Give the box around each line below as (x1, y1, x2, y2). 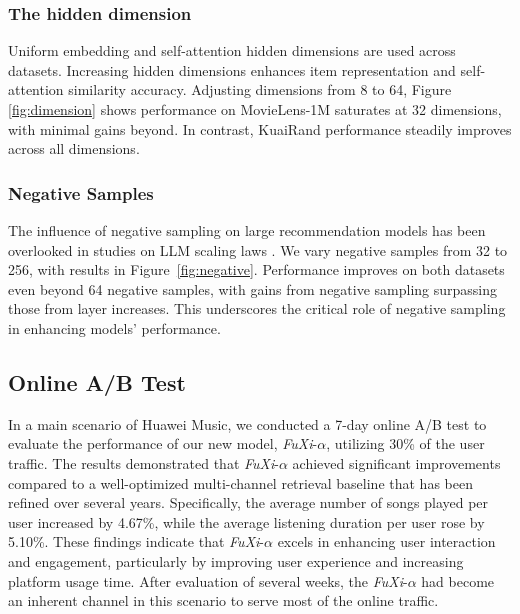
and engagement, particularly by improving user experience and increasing (8, 550, 464, 571)
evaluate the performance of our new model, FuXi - (8, 433, 318, 454)
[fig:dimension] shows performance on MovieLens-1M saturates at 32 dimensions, (8, 99, 502, 119)
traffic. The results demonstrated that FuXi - (8, 452, 279, 473)
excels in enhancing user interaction (277, 531, 496, 552)
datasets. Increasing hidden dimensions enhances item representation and (8, 59, 456, 80)
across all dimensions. (8, 138, 140, 159)
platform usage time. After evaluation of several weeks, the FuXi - (8, 570, 408, 591)
